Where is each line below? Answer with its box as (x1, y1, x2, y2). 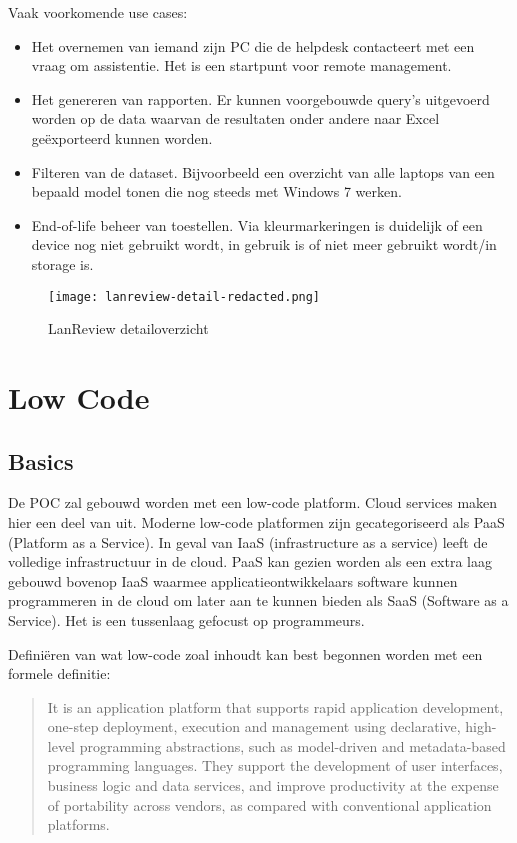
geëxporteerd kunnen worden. (31, 127, 213, 148)
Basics (8, 445, 74, 476)
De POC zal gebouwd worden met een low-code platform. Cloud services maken (8, 492, 498, 513)
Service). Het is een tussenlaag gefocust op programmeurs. (8, 609, 365, 630)
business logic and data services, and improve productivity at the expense (47, 775, 499, 796)
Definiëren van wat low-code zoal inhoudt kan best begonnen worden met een (8, 643, 483, 664)
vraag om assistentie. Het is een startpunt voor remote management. (31, 55, 452, 76)
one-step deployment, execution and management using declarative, (47, 716, 461, 737)
